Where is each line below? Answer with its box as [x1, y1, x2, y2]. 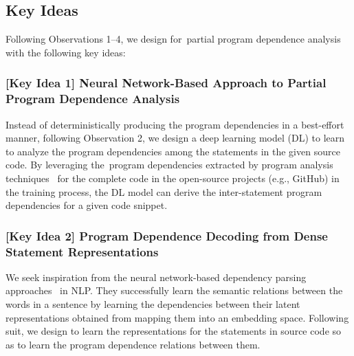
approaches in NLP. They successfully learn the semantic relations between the [5, 283, 343, 298]
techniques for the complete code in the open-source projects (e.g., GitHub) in [5, 170, 340, 185]
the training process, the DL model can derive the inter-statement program [5, 184, 322, 199]
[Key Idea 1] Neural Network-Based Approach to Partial [5, 74, 327, 91]
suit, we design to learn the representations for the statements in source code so [5, 324, 342, 338]
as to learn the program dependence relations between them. [5, 337, 261, 351]
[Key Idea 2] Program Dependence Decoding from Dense [5, 227, 328, 244]
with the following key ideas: [5, 45, 126, 59]
